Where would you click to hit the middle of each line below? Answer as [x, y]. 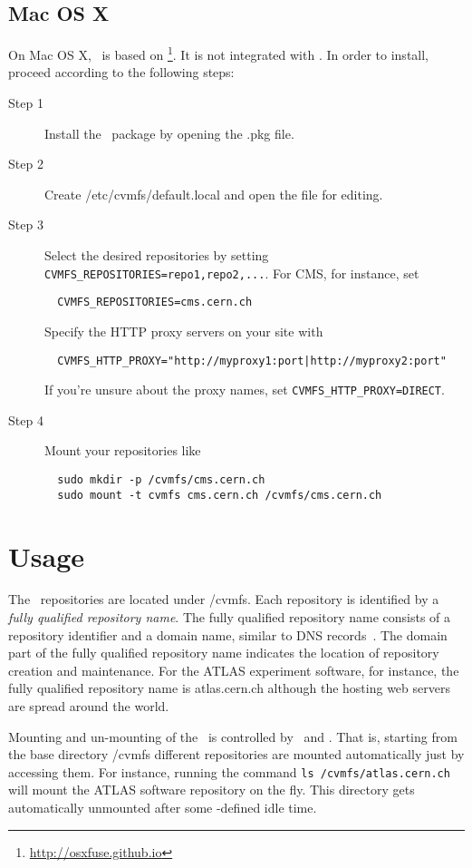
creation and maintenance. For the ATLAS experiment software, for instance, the [234, 670]
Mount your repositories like [123, 450]
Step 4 [26, 419]
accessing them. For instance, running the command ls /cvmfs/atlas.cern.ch [229, 771]
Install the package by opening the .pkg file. [169, 133]
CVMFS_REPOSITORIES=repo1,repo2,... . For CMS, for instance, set [232, 273]
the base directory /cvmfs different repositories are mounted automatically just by [236, 754]
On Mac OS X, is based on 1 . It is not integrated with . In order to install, [219, 53]
